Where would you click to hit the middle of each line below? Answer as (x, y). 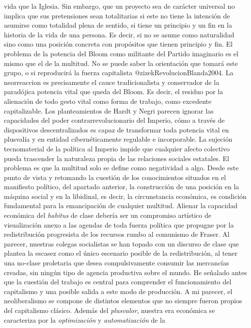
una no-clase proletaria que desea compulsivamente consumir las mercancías (117, 263)
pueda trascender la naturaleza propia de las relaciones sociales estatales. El (117, 158)
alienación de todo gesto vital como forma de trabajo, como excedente (108, 101)
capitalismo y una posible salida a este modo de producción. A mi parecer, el (118, 291)
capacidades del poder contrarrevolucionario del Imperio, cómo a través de (114, 120)
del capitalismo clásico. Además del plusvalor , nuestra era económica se (110, 310)
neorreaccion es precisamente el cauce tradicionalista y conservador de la (112, 82)
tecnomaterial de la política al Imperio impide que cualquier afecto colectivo (117, 148)
